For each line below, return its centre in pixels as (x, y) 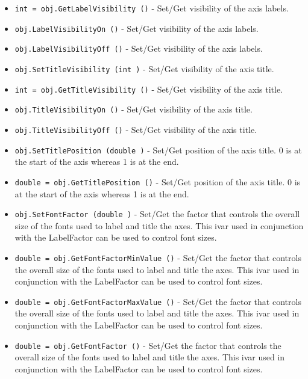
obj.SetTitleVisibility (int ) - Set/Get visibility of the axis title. (144, 68)
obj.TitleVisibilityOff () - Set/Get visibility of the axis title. (136, 129)
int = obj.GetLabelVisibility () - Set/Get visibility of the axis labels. (152, 8)
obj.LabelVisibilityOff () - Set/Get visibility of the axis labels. (139, 48)
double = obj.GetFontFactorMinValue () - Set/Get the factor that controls (158, 257)
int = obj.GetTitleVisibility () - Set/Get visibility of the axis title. (149, 89)
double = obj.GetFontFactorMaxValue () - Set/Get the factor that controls (158, 301)
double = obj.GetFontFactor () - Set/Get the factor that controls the (148, 345)
